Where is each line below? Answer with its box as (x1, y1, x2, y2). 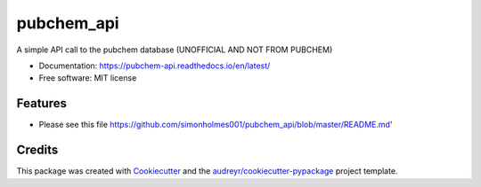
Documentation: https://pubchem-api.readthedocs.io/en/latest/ (38, 60, 271, 71)
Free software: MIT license (38, 73, 137, 83)
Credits (16, 143, 59, 158)
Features (16, 96, 67, 111)
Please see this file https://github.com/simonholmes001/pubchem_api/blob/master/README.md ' (38, 120, 393, 130)
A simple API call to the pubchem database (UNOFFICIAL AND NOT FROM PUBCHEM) (16, 44, 333, 55)
